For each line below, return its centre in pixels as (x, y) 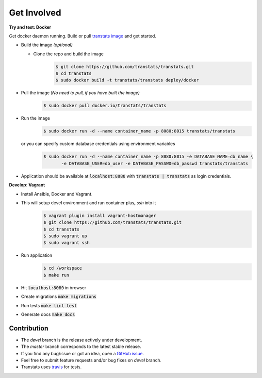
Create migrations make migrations (59, 296)
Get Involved (35, 13)
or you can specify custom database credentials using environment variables (98, 144)
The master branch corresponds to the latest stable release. (81, 346)
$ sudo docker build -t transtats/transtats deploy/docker (127, 80)
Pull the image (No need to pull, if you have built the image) (81, 93)
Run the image (36, 118)
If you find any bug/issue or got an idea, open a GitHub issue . (82, 353)
